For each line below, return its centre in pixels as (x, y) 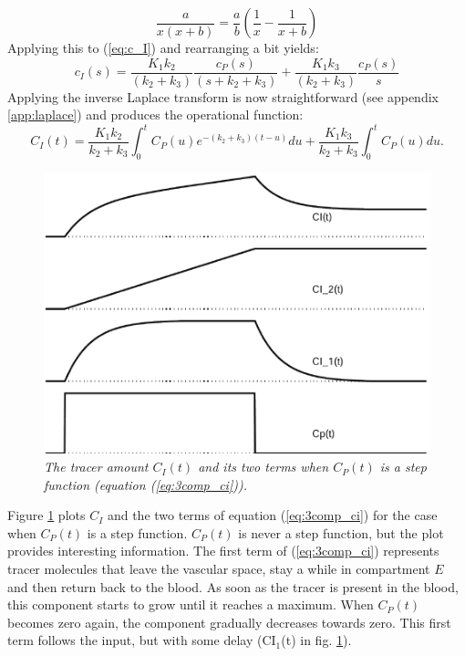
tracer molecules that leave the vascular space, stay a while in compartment (219, 569)
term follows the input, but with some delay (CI (142, 640)
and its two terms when (263, 467)
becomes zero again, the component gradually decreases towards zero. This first (229, 622)
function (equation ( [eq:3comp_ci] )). (145, 484)
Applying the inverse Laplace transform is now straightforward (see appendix (223, 96)
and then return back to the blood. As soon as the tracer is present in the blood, (233, 586)
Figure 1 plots (46, 515)
